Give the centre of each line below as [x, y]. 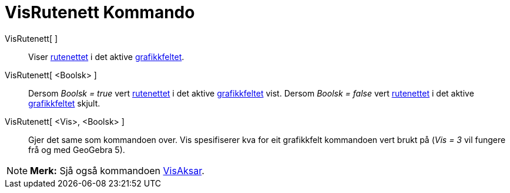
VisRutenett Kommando [100, 12]
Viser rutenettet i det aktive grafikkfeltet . [106, 56]
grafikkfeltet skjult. [64, 103]
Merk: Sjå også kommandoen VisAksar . [117, 170]
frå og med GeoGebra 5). [77, 149]
